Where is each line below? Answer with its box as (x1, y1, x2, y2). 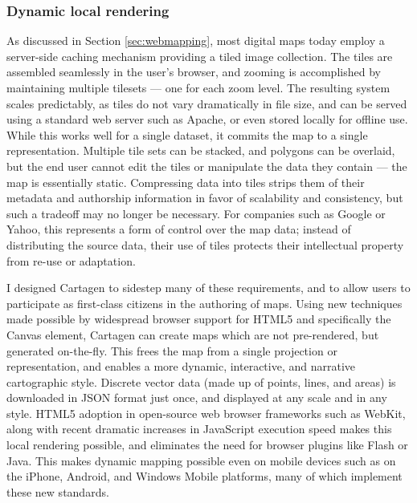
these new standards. (6, 483, 109, 500)
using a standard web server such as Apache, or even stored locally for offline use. (6, 111, 408, 128)
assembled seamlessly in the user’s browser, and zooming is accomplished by (6, 63, 381, 80)
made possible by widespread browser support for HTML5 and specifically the (6, 310, 391, 327)
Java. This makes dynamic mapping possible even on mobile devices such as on (6, 452, 396, 469)
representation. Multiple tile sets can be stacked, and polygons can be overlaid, (6, 142, 395, 159)
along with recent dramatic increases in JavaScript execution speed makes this (6, 420, 392, 437)
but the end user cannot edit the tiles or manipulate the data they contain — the (6, 157, 407, 174)
